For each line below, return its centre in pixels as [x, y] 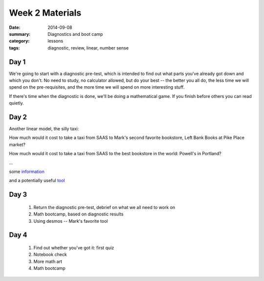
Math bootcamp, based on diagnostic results [78, 214]
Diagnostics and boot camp [75, 34]
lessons [55, 41]
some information [27, 172]
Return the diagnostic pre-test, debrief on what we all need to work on [104, 207]
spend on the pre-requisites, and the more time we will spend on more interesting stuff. [97, 87]
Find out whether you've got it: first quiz [74, 248]
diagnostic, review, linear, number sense [88, 48]
